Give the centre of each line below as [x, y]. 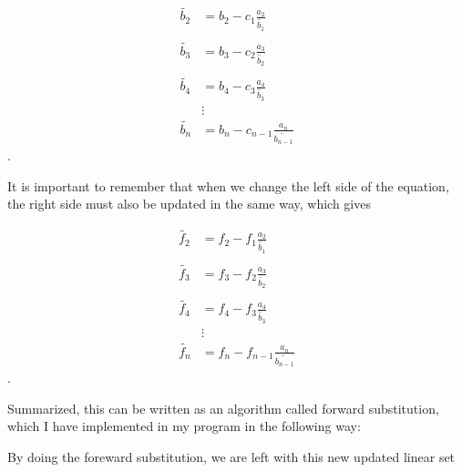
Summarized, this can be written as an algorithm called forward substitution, [223, 408]
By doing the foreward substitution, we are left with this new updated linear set [231, 457]
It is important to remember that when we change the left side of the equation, [228, 185]
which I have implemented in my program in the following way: [184, 426]
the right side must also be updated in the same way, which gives [189, 204]
